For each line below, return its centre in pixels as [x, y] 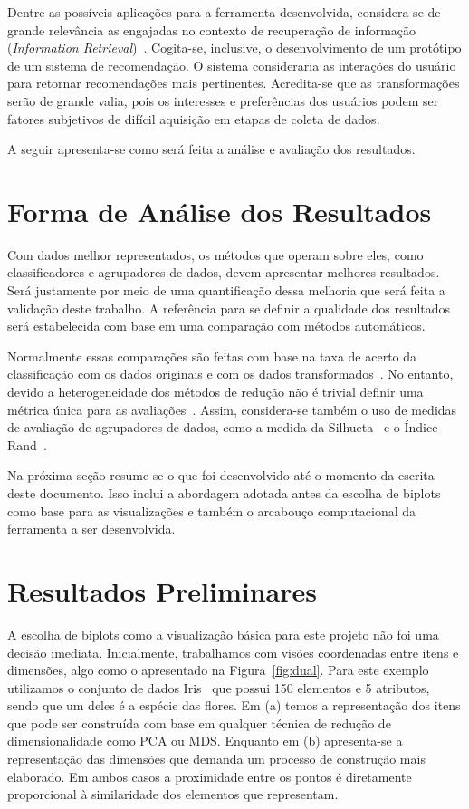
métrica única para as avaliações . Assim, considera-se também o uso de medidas [232, 409]
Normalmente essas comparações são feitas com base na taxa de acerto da [212, 356]
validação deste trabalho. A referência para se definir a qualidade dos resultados [229, 308]
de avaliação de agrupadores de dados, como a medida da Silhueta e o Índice [223, 427]
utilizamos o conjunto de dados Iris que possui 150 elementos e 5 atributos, [219, 687]
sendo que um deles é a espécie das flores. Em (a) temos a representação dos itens [234, 705]
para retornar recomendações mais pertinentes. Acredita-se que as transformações [234, 83]
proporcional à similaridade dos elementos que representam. [173, 794]
